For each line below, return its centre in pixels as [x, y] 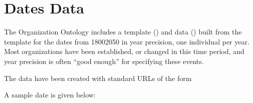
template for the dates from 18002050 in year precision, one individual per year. [127, 41]
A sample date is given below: [50, 95]
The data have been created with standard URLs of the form [98, 78]
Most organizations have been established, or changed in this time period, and [124, 51]
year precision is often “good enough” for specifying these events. [104, 61]
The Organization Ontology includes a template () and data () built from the [123, 32]
